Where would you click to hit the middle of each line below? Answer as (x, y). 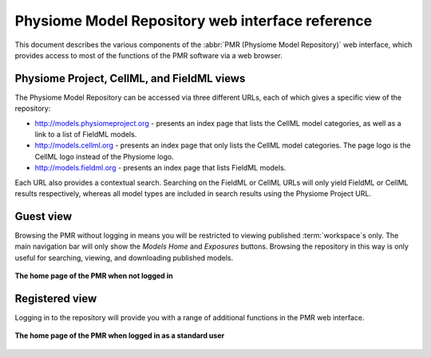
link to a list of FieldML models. (86, 135)
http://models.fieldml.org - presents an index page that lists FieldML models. (160, 168)
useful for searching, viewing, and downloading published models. (124, 257)
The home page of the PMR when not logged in (94, 276)
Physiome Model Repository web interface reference (194, 21)
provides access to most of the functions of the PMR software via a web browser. (148, 55)
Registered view (56, 298)
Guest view (43, 216)
